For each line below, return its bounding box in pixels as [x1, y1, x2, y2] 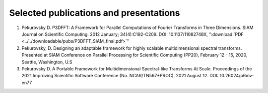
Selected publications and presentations [9, 7, 180, 18]
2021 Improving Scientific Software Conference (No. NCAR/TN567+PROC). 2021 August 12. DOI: [21, 73, 219, 79]
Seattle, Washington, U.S [21, 59, 72, 65]
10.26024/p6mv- [219, 73, 254, 79]
